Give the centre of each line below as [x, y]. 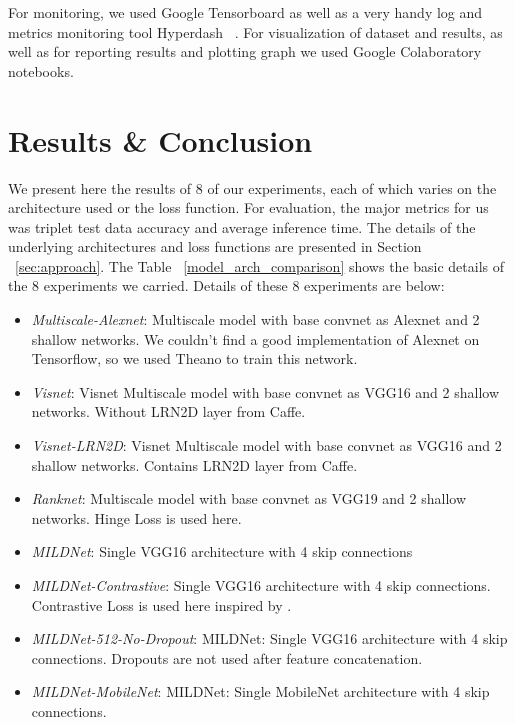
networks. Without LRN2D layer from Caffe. [168, 411]
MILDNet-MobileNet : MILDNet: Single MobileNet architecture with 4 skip [260, 691]
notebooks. [41, 70]
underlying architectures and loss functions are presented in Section [215, 246]
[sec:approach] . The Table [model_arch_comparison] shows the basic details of [260, 265]
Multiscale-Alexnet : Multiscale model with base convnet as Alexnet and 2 [255, 319]
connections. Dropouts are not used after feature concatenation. [227, 657]
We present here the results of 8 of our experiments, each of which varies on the [252, 187]
